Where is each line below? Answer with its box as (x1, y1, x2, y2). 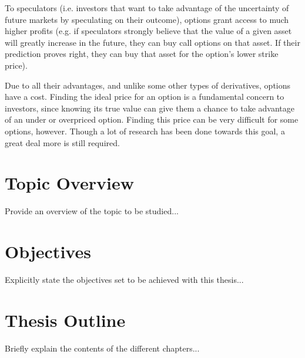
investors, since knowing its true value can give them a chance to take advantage (5, 102, 295, 114)
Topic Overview (5, 171, 134, 195)
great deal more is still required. (5, 136, 120, 148)
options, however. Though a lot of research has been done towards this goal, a (5, 124, 285, 137)
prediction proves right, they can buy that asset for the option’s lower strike (5, 48, 279, 60)
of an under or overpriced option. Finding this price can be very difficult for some (5, 113, 299, 126)
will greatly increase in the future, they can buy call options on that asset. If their (5, 36, 300, 48)
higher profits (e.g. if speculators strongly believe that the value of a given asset (5, 25, 292, 37)
